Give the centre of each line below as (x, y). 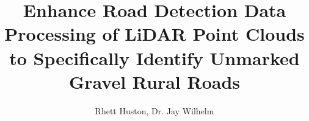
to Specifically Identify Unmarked (154, 57)
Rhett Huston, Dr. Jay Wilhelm (154, 110)
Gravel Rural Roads (154, 81)
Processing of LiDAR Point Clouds (154, 34)
